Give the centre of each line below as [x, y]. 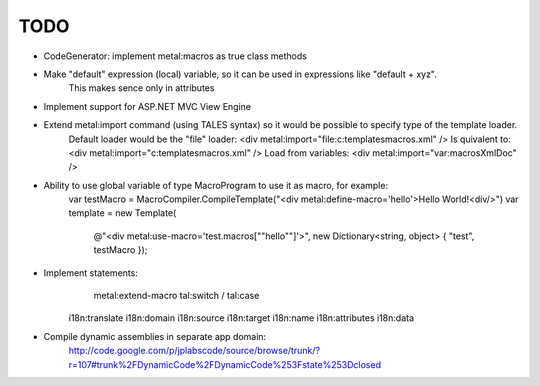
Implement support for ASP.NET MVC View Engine [147, 106]
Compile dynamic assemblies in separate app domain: [155, 336]
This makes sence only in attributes [141, 88]
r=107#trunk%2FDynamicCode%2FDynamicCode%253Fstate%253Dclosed [225, 364]
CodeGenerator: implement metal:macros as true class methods [175, 56]
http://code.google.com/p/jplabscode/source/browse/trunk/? [194, 351]
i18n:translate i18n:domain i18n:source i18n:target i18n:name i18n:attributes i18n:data [241, 318]
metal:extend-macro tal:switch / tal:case [176, 296]
